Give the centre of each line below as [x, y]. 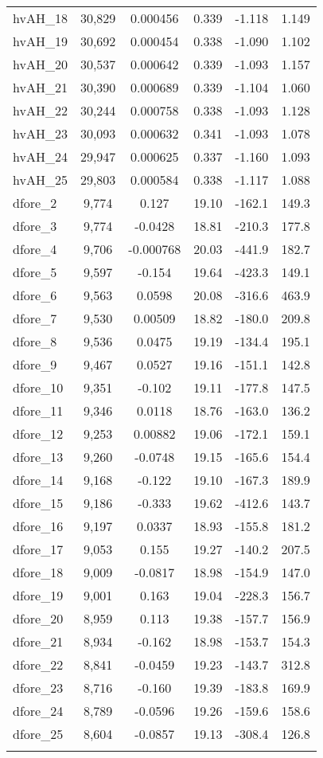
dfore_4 [35, 249]
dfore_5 [35, 272]
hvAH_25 [40, 180]
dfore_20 [38, 618]
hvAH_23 [40, 133]
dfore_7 [35, 318]
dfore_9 [35, 364]
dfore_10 [38, 387]
